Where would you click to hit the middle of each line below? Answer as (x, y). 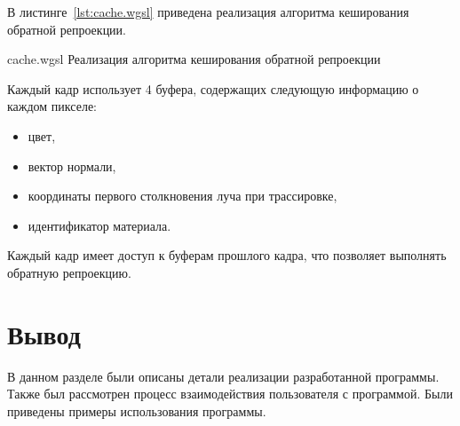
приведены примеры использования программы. (137, 410)
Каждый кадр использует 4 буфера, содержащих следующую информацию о (213, 88)
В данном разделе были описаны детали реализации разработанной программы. (223, 376)
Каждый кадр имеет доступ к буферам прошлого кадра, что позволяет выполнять (227, 255)
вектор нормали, (72, 166)
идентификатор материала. (99, 225)
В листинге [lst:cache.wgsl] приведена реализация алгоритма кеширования (208, 12)
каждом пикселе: (52, 106)
